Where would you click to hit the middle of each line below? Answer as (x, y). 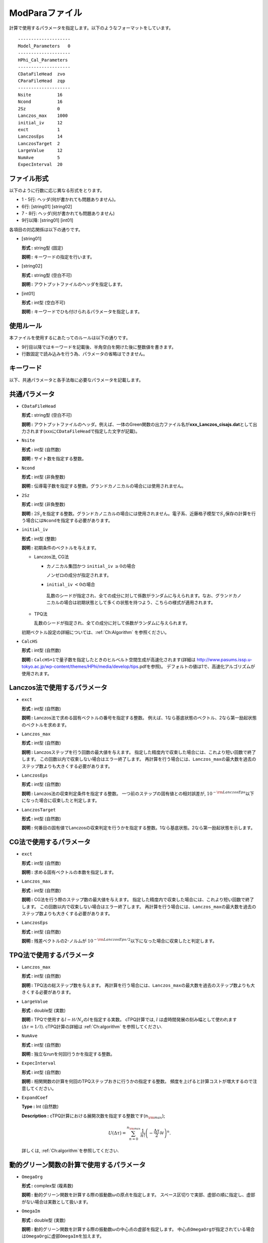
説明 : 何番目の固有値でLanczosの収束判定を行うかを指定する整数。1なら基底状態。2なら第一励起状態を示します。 (138, 828)
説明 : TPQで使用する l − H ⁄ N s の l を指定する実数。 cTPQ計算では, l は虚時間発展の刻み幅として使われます (129, 1020)
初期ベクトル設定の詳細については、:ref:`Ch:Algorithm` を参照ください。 (96, 632)
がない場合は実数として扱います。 (56, 1202)
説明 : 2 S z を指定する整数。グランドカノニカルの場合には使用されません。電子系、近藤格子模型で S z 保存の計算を (136, 514)
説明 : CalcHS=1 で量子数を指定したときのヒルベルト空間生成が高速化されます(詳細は (109, 659)
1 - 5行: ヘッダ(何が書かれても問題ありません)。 (70, 199)
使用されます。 (37, 673)
